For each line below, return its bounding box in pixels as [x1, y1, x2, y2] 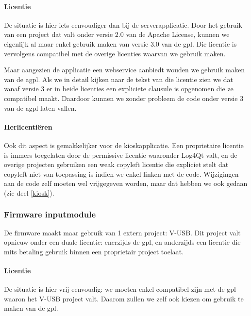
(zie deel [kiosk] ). [4, 187, 54, 198]
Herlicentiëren [4, 121, 52, 132]
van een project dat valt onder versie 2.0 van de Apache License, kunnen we [4, 29, 230, 39]
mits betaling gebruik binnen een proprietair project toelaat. [4, 246, 184, 256]
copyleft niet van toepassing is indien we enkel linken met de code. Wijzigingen [4, 168, 239, 179]
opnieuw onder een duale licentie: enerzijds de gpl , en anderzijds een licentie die [4, 237, 241, 247]
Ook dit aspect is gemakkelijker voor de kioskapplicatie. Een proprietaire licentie [4, 140, 244, 150]
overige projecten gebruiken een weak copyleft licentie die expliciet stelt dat [4, 159, 229, 169]
